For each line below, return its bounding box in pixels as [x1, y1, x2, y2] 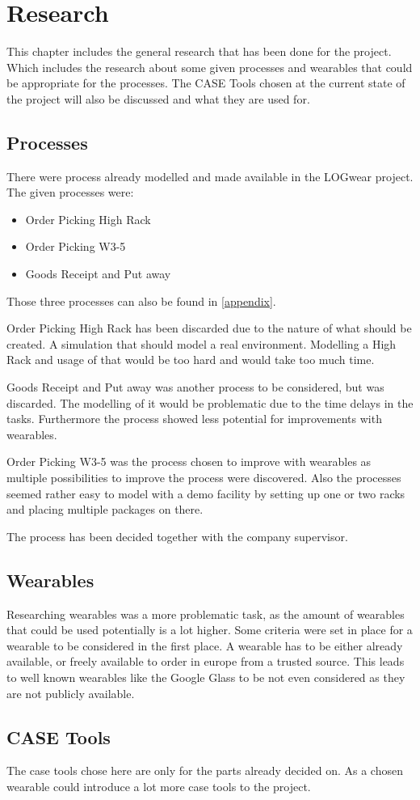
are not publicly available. [6, 684, 135, 701]
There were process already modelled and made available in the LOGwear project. [6, 167, 414, 184]
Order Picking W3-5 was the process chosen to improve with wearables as [6, 453, 372, 470]
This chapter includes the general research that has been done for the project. [6, 43, 392, 60]
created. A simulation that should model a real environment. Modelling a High [6, 335, 397, 352]
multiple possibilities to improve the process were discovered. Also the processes [6, 469, 401, 486]
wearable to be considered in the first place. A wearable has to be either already [6, 637, 403, 654]
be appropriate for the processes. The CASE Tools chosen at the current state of [6, 74, 405, 91]
